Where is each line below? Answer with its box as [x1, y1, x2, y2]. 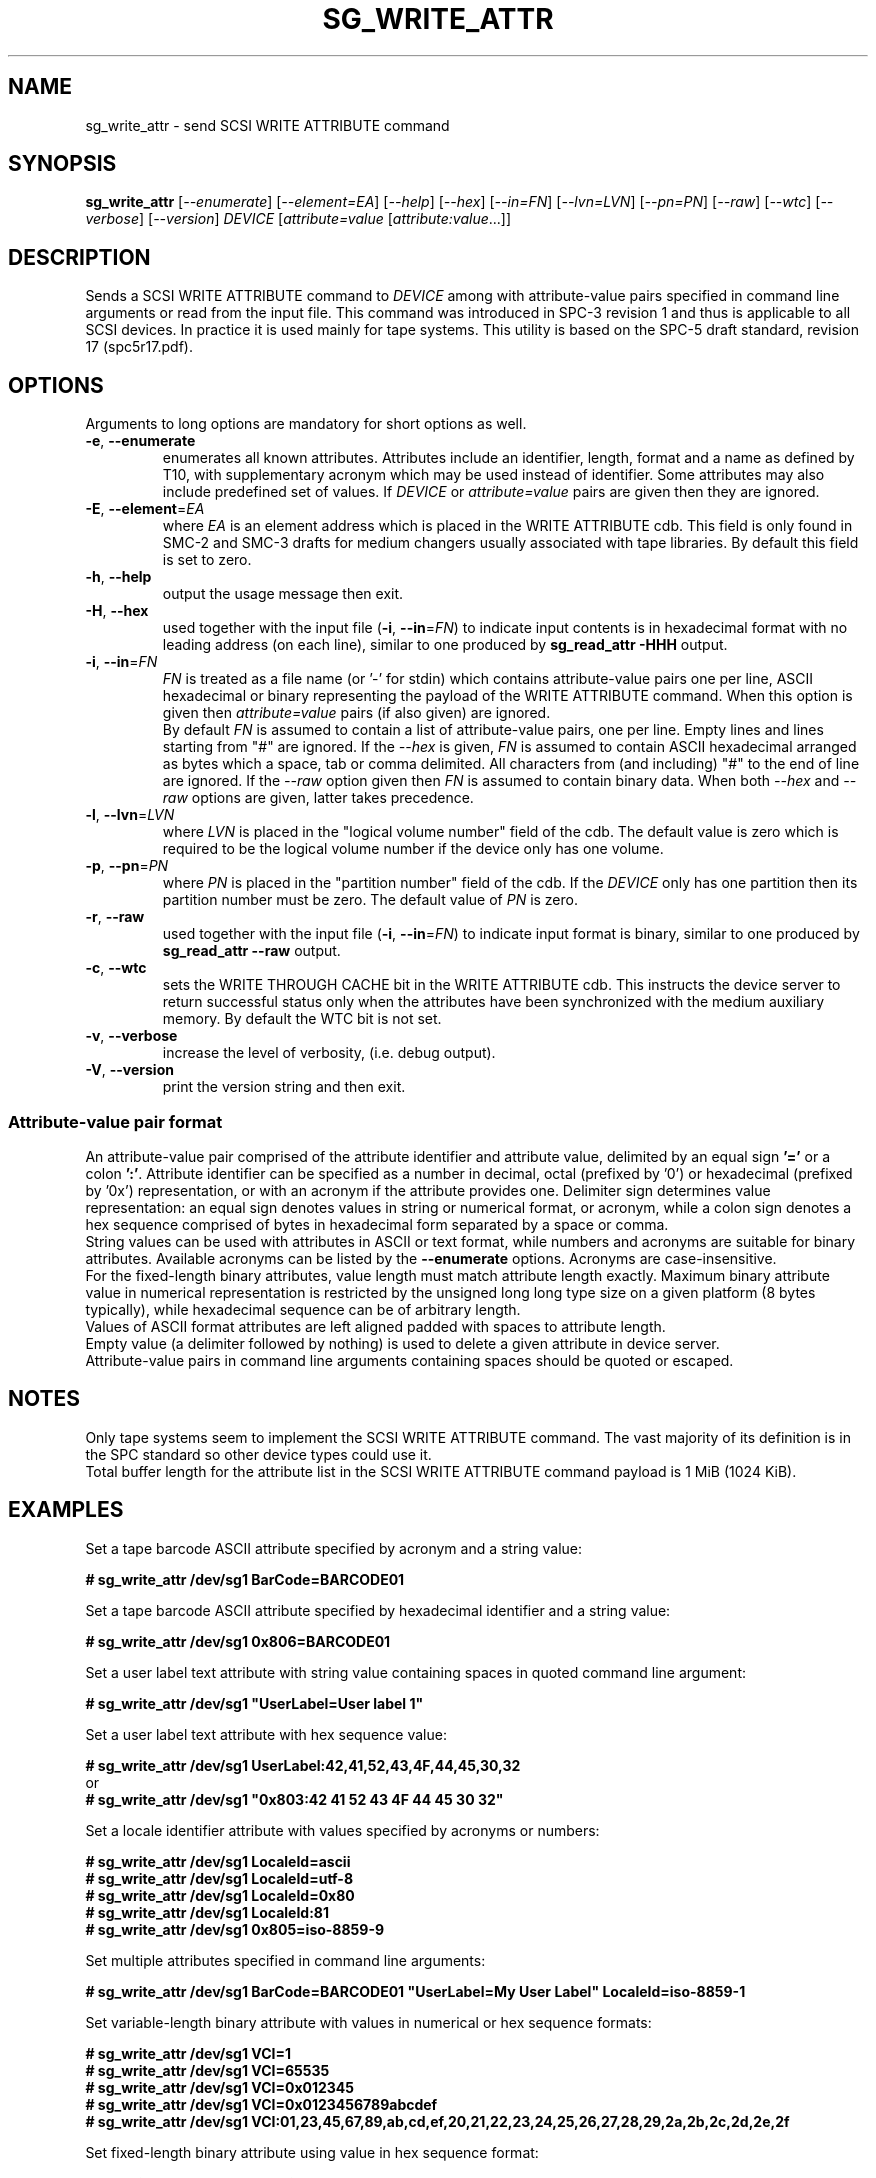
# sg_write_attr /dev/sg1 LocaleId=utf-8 [85, 1869, 353, 1887]
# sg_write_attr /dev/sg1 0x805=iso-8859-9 [85, 1920, 385, 1938]
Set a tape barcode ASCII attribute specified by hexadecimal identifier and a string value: [85, 1601, 671, 1619]
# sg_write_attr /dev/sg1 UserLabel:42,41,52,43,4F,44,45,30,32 [85, 1756, 521, 1774]
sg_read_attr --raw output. [162, 942, 341, 960]
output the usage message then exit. [162, 585, 404, 603]
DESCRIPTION [8, 244, 151, 270]
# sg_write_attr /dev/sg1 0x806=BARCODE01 [85, 1632, 391, 1650]
